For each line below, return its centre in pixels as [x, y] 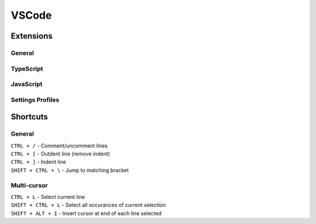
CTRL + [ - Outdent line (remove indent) [61, 154]
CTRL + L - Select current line [48, 197]
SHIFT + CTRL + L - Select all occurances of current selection [88, 205]
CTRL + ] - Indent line [39, 162]
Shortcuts [29, 117]
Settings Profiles [35, 99]
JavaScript [27, 84]
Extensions [32, 36]
